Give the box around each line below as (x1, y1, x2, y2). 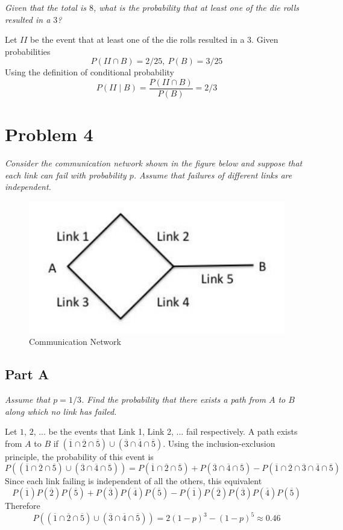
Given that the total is (5, 1, 86, 13)
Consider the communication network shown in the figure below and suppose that (5, 157, 303, 169)
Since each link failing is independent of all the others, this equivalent (5, 475, 262, 487)
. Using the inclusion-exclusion (163, 437, 275, 449)
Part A (5, 365, 49, 383)
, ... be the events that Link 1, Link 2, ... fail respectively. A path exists (33, 425, 298, 438)
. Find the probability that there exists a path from (81, 393, 266, 405)
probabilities (5, 45, 51, 57)
